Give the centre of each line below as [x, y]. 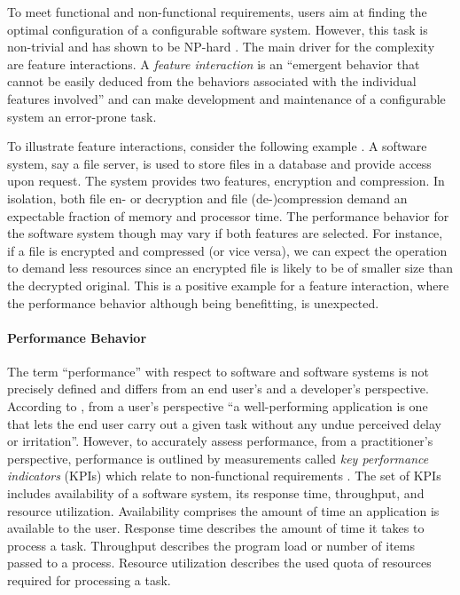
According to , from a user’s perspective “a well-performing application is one [218, 406]
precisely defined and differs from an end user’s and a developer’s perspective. [218, 389]
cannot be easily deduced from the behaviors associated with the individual [212, 81]
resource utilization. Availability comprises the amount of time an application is [223, 510]
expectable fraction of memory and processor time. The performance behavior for [228, 215]
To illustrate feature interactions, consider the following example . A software [217, 146]
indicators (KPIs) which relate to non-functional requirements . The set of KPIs [224, 476]
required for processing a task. [89, 580]
